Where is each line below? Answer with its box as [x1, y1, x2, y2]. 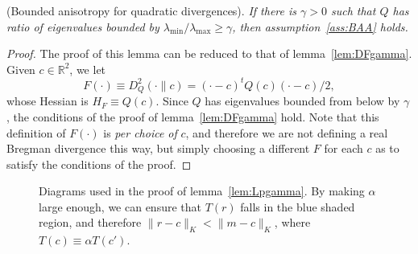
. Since [155, 92, 188, 109]
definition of [6, 124, 66, 141]
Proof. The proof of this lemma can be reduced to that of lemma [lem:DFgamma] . [6, 45, 412, 62]
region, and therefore [39, 214, 142, 231]
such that [330, 2, 376, 18]
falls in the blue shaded [240, 198, 355, 215]
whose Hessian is [6, 92, 89, 109]
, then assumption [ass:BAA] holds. [232, 18, 408, 35]
